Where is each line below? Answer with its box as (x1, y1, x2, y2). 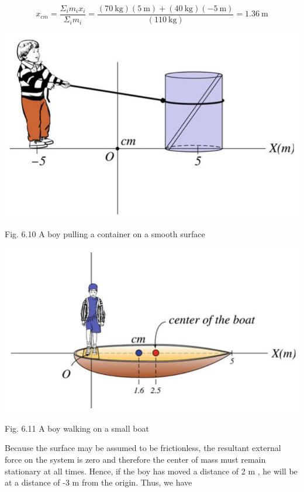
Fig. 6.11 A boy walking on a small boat (5, 422, 149, 434)
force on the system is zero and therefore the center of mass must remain (5, 453, 266, 466)
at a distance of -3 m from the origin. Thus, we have (5, 476, 192, 488)
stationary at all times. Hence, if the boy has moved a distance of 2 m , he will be (5, 464, 298, 477)
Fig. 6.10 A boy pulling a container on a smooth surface (5, 227, 205, 240)
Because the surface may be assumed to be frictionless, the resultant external (5, 442, 281, 454)
